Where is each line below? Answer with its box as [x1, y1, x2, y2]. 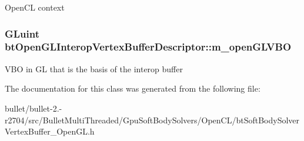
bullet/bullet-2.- [5, 102, 62, 114]
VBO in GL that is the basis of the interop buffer [5, 62, 183, 75]
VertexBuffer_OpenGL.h [5, 125, 95, 137]
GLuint [5, 26, 40, 41]
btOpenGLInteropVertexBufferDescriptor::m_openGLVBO [5, 39, 292, 54]
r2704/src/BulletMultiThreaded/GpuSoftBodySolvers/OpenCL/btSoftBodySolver [5, 113, 300, 126]
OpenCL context [5, 1, 65, 13]
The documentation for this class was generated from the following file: [5, 82, 260, 95]
